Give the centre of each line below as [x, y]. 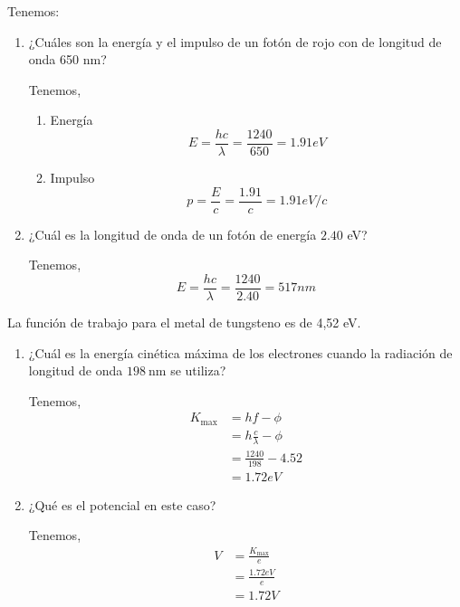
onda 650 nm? [67, 59]
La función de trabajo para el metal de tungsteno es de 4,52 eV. [184, 322]
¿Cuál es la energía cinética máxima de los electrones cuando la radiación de [240, 352]
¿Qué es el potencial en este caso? [122, 504]
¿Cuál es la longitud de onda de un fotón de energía [172, 234]
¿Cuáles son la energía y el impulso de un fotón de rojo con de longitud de [235, 41]
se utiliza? [198, 370]
